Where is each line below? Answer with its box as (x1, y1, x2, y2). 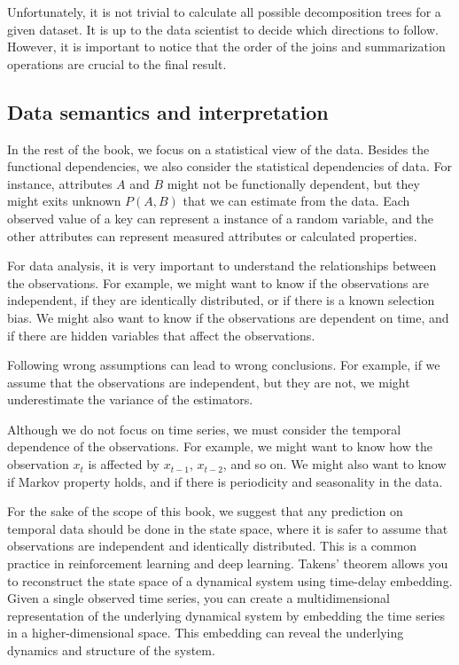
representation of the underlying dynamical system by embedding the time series (7, 606, 446, 624)
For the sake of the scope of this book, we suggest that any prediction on (7, 502, 403, 520)
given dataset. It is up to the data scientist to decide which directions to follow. (7, 20, 439, 38)
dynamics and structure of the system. (7, 641, 215, 660)
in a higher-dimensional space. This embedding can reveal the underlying (7, 623, 404, 642)
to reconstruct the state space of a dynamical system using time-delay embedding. (7, 571, 453, 590)
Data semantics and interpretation (7, 98, 329, 125)
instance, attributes (7, 174, 113, 192)
